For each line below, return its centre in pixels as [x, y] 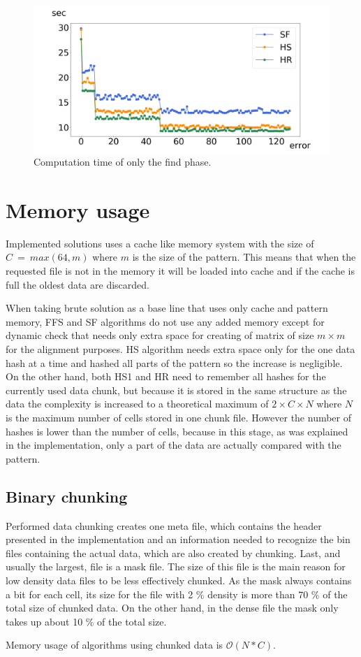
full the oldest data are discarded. [78, 284]
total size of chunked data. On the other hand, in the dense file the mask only [172, 608]
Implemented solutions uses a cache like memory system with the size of [160, 243]
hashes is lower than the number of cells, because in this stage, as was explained [177, 431]
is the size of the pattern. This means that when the [244, 257]
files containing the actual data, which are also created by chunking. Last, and [173, 553]
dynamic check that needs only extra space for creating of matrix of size [160, 335]
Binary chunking [67, 496]
